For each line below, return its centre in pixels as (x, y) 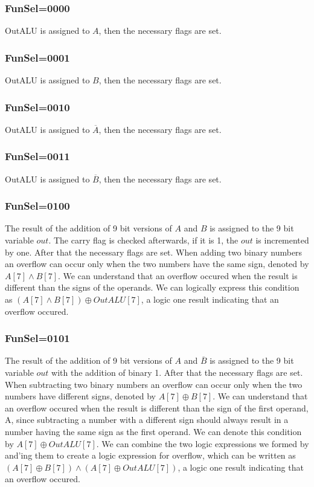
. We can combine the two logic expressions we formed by (203, 443)
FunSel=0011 (37, 156)
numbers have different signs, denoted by (80, 396)
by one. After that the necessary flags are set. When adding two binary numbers (154, 252)
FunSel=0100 (37, 206)
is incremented (282, 240)
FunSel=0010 (37, 107)
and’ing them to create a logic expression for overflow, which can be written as (150, 455)
